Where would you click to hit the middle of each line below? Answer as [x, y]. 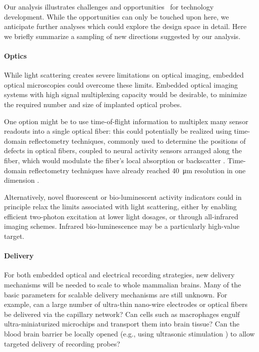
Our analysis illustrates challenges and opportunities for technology [109, 7]
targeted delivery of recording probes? [62, 343]
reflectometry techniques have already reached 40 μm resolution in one [137, 170]
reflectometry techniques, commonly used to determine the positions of [137, 140]
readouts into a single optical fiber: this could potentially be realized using [118, 131]
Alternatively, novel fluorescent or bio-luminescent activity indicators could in [123, 197]
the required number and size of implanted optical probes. [93, 104]
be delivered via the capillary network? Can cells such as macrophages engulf [122, 314]
